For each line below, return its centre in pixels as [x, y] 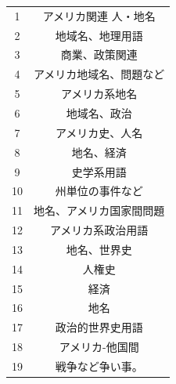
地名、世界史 [99, 249]
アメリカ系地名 [99, 94]
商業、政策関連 [99, 54]
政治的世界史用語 [99, 327]
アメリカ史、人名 [99, 132]
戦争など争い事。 [99, 366]
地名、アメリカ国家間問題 [99, 210]
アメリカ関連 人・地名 [99, 15]
